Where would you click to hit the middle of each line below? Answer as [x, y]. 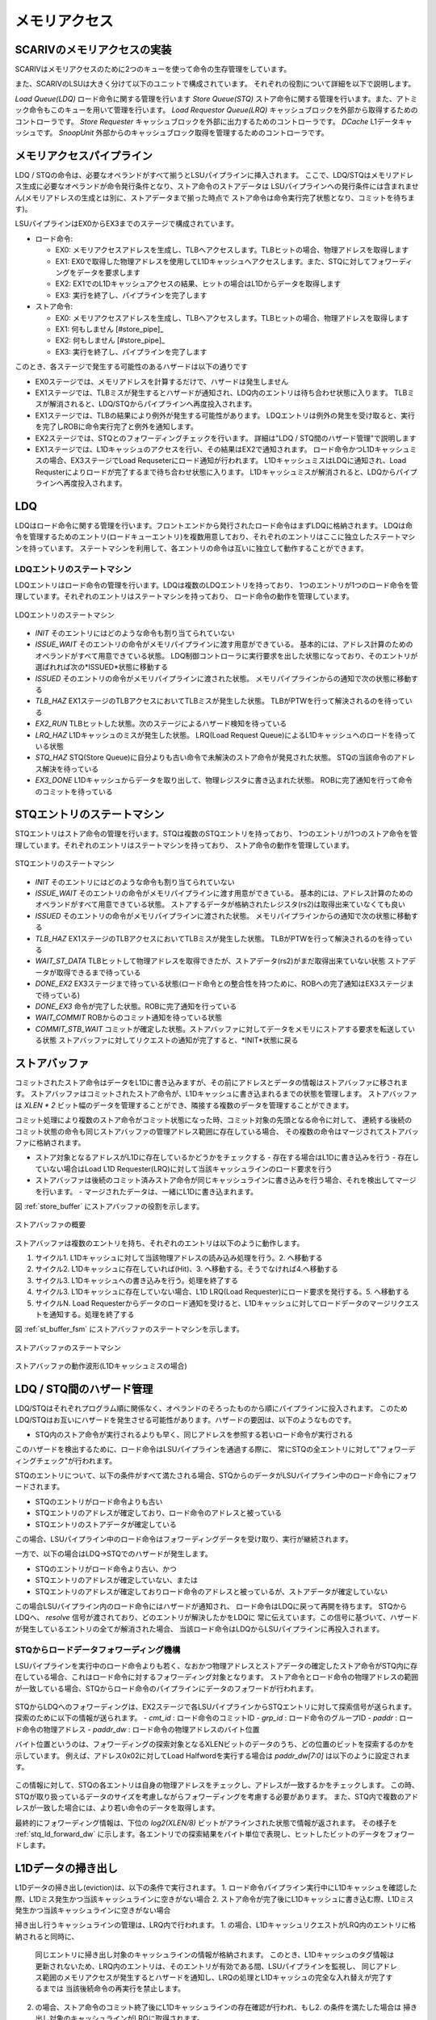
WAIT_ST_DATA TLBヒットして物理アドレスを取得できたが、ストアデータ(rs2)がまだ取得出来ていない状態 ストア [222, 961]
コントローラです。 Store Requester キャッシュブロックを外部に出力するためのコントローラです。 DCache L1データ [207, 121]
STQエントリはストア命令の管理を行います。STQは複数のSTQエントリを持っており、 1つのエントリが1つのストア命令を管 [216, 834]
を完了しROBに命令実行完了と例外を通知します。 [116, 427]
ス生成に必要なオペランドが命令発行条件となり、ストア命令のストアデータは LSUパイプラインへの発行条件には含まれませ [217, 187]
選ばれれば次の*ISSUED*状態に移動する [102, 667]
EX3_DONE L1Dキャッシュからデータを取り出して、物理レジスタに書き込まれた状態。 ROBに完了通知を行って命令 [224, 781]
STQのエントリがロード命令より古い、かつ [106, 1568]
